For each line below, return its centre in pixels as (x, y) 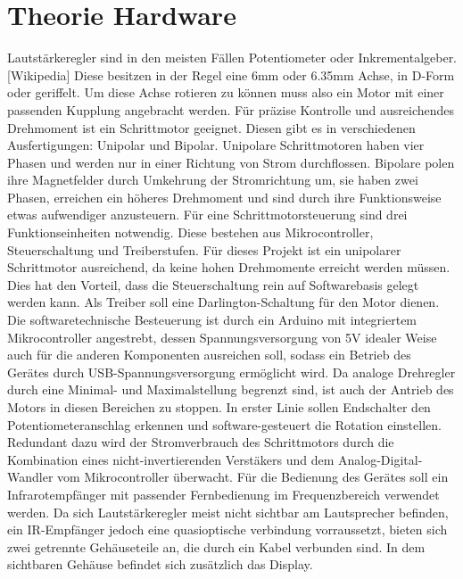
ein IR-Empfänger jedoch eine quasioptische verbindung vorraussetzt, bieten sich (227, 529)
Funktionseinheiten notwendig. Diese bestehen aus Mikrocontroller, (190, 232)
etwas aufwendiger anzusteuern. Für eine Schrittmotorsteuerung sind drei (207, 215)
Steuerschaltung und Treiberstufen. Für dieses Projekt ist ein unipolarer (204, 249)
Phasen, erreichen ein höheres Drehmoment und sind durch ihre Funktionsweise (224, 197)
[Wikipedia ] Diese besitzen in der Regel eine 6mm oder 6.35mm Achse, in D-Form (231, 74)
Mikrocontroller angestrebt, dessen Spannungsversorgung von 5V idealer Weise (222, 337)
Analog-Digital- (380, 459)
